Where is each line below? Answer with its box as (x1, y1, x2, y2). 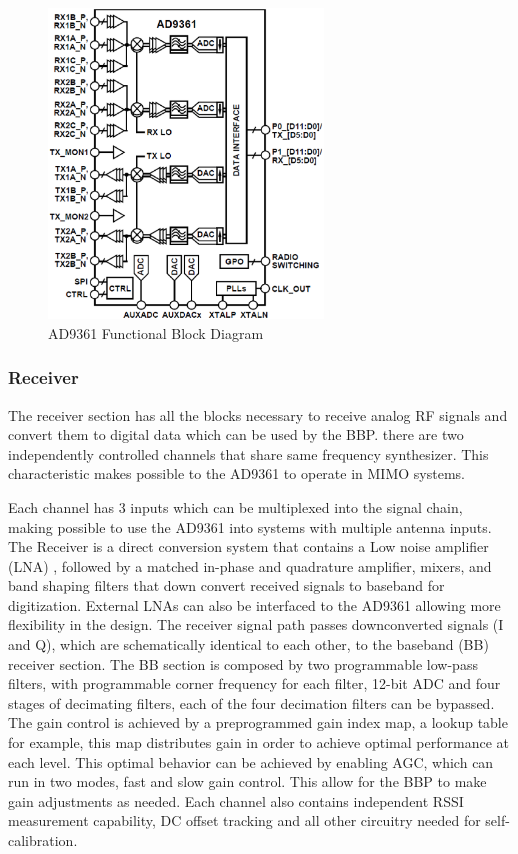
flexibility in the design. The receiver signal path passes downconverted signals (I (8, 614, 504, 635)
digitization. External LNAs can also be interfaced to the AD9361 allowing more (8, 594, 501, 615)
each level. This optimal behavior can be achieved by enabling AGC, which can (8, 751, 494, 772)
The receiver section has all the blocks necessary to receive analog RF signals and (8, 404, 508, 425)
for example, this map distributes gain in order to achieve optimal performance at (8, 732, 509, 753)
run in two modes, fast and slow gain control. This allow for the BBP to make (8, 771, 487, 792)
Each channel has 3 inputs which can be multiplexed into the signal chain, (8, 496, 463, 517)
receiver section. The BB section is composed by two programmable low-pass (8, 653, 478, 674)
